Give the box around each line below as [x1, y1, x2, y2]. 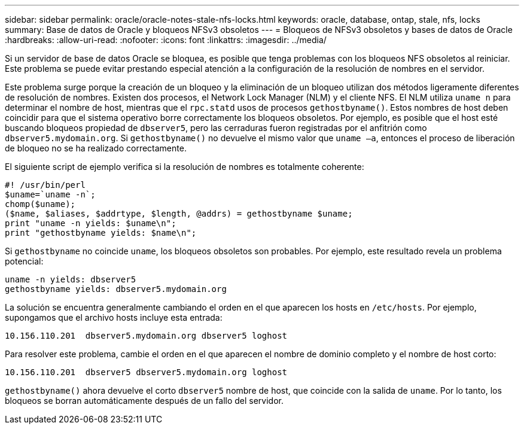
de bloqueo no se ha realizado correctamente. [5, 143, 187, 153]
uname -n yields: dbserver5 [5, 275, 136, 284]
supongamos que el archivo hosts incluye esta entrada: [5, 312, 223, 322]
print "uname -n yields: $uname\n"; [5, 218, 176, 228]
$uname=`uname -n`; [5, 190, 96, 199]
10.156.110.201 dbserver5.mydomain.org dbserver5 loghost [5, 331, 288, 340]
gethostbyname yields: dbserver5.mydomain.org [5, 284, 227, 294]
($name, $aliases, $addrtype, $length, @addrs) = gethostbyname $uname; [5, 209, 353, 218]
